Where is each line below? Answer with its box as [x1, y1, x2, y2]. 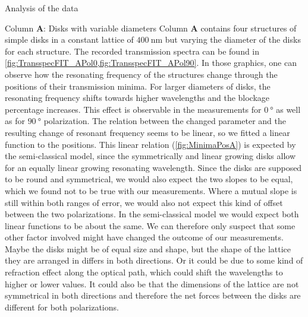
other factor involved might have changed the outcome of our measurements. [5, 231, 284, 243]
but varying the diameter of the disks [165, 33, 301, 46]
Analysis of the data [5, 2, 78, 14]
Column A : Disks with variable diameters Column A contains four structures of [5, 21, 297, 34]
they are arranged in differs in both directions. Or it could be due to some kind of [5, 254, 303, 267]
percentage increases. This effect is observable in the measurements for [5, 103, 262, 115]
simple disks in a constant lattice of [5, 33, 134, 46]
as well [276, 103, 301, 115]
